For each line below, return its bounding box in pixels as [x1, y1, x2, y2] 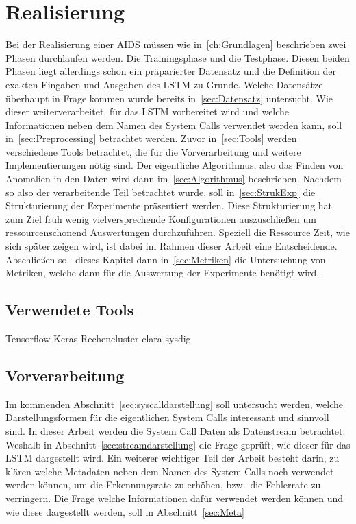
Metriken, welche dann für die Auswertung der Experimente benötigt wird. [5, 265, 320, 280]
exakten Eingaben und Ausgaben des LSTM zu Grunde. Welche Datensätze [5, 77, 323, 91]
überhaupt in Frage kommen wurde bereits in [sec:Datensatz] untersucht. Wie [5, 91, 333, 105]
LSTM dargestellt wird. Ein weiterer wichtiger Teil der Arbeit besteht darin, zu [5, 451, 340, 465]
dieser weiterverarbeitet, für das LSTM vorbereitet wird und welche [5, 104, 290, 119]
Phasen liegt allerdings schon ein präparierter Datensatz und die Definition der [5, 64, 336, 78]
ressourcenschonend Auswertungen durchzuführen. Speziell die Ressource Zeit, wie [5, 225, 350, 239]
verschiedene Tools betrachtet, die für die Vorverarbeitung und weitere [5, 144, 301, 158]
